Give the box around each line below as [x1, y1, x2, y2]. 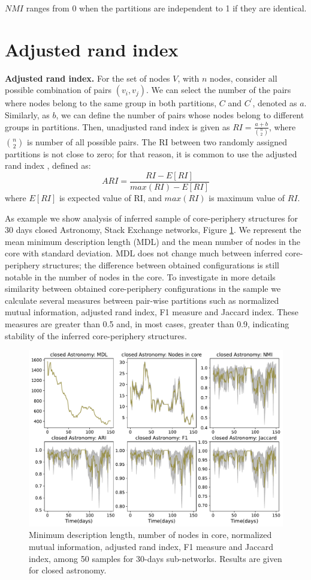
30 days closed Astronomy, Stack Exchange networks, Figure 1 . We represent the [5, 223, 301, 236]
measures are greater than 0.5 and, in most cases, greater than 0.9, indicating [5, 318, 289, 330]
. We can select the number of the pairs [146, 83, 291, 96]
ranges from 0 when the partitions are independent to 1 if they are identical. [26, 2, 307, 14]
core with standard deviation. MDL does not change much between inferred [5, 247, 283, 259]
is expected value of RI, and [59, 192, 162, 204]
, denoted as [252, 97, 297, 109]
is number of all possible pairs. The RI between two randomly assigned [27, 135, 287, 148]
